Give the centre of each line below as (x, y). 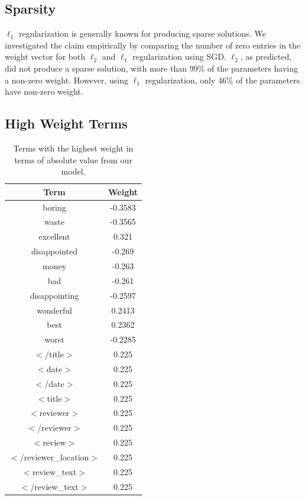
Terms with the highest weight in (73, 148)
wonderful (54, 310)
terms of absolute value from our (73, 159)
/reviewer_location (54, 457)
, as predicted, (266, 57)
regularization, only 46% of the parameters (223, 80)
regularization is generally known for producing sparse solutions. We (142, 33)
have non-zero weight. (44, 91)
